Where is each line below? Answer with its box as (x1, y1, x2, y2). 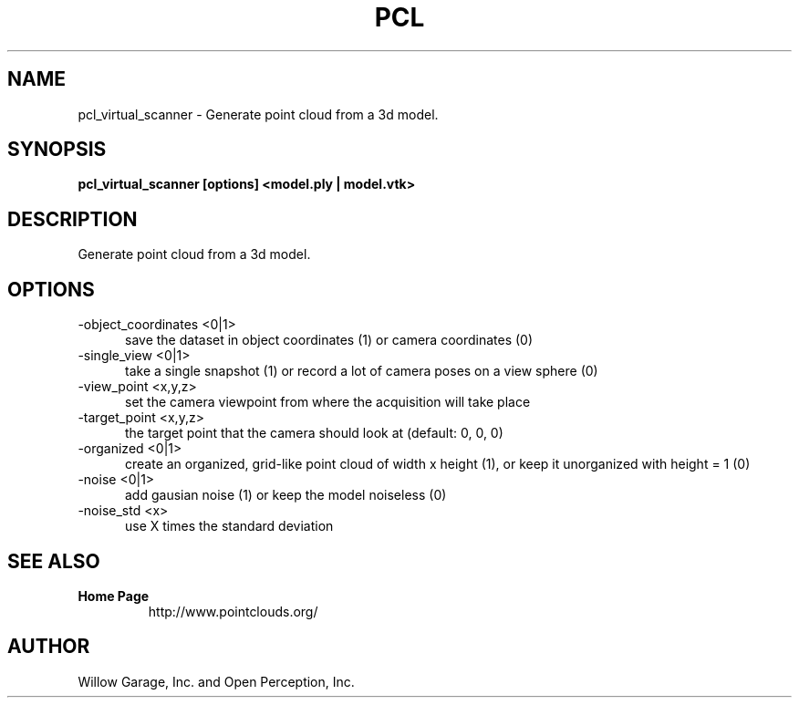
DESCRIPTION (7, 207, 138, 231)
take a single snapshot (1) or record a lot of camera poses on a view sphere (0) (125, 363, 598, 379)
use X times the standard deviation (125, 518, 334, 534)
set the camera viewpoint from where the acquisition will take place (125, 394, 531, 410)
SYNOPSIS (7, 138, 107, 161)
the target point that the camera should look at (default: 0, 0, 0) (125, 425, 503, 441)
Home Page (78, 587, 150, 604)
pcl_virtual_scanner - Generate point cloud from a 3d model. (78, 106, 439, 122)
